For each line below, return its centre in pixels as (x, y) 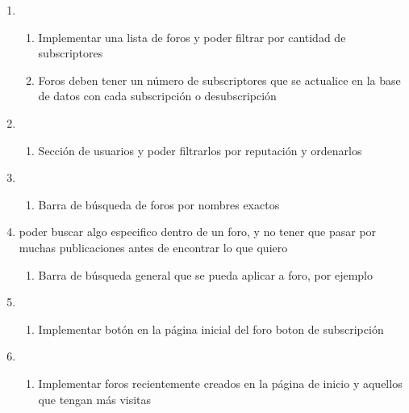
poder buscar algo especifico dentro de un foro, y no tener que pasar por (198, 232)
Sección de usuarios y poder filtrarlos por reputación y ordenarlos (200, 150)
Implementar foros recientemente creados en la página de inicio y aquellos (220, 383)
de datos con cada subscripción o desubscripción (157, 96)
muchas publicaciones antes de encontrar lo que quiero (153, 247)
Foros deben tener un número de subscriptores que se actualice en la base (219, 80)
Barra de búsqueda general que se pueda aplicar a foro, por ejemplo (205, 274)
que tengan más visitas (95, 399)
